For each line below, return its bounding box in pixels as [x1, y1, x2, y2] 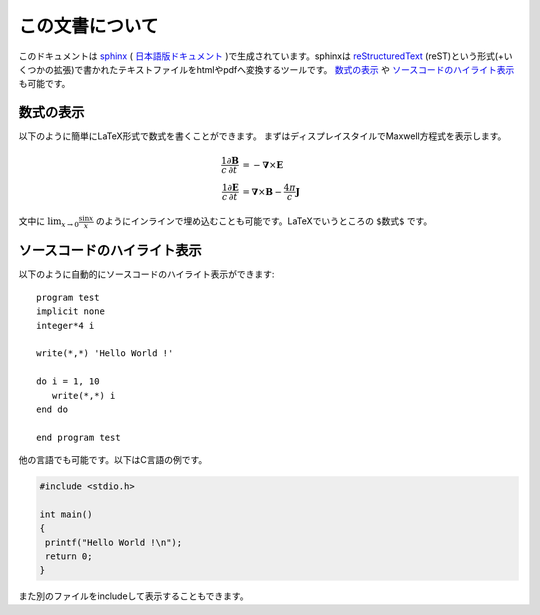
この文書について [18, 15, 159, 37]
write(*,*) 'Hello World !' [36, 348, 174, 359]
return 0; [45, 551, 93, 562]
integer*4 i [36, 320, 95, 331]
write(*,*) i [51, 390, 116, 401]
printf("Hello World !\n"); [45, 536, 183, 548]
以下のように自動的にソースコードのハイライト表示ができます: [18, 268, 275, 280]
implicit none [36, 306, 105, 317]
